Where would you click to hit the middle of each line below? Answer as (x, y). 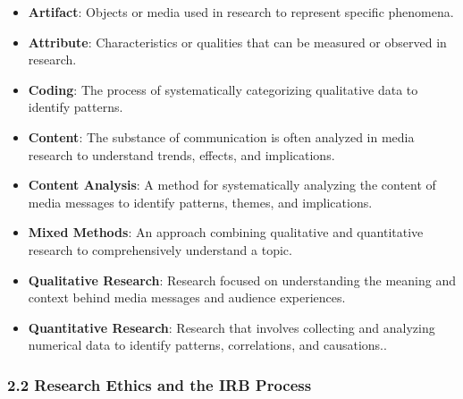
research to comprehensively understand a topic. (160, 249)
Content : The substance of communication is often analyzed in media (221, 136)
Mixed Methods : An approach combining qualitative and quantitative (226, 232)
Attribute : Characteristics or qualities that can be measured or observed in (237, 42)
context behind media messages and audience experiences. (187, 297)
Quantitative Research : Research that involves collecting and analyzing (231, 327)
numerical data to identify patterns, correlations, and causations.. (207, 345)
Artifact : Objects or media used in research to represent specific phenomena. (241, 12)
